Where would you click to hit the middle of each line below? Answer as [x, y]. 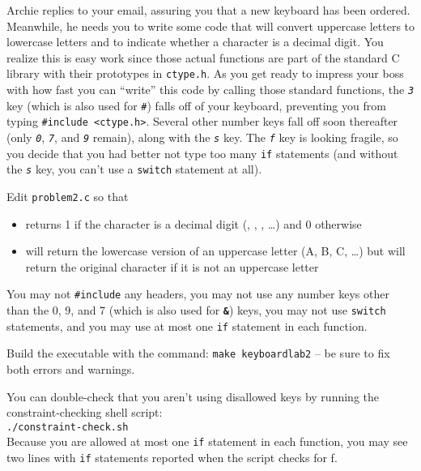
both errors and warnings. [71, 369]
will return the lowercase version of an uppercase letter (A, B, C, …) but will [215, 251]
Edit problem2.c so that [68, 196]
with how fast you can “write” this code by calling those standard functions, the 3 [210, 90]
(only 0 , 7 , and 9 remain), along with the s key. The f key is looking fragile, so [202, 137]
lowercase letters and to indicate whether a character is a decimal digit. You [195, 42]
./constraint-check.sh [68, 427]
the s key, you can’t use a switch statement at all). [134, 169]
